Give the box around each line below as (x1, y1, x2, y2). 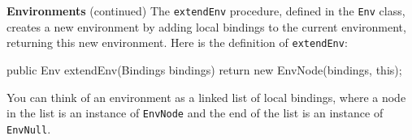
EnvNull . (7, 120, 51, 137)
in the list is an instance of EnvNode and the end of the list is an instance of (7, 104, 384, 121)
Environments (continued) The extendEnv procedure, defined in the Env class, (7, 2, 405, 19)
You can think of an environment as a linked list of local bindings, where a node (7, 88, 406, 105)
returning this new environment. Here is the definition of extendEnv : (7, 34, 348, 51)
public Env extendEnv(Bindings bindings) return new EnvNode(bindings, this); (7, 61, 402, 78)
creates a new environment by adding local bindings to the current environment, (7, 18, 406, 35)
